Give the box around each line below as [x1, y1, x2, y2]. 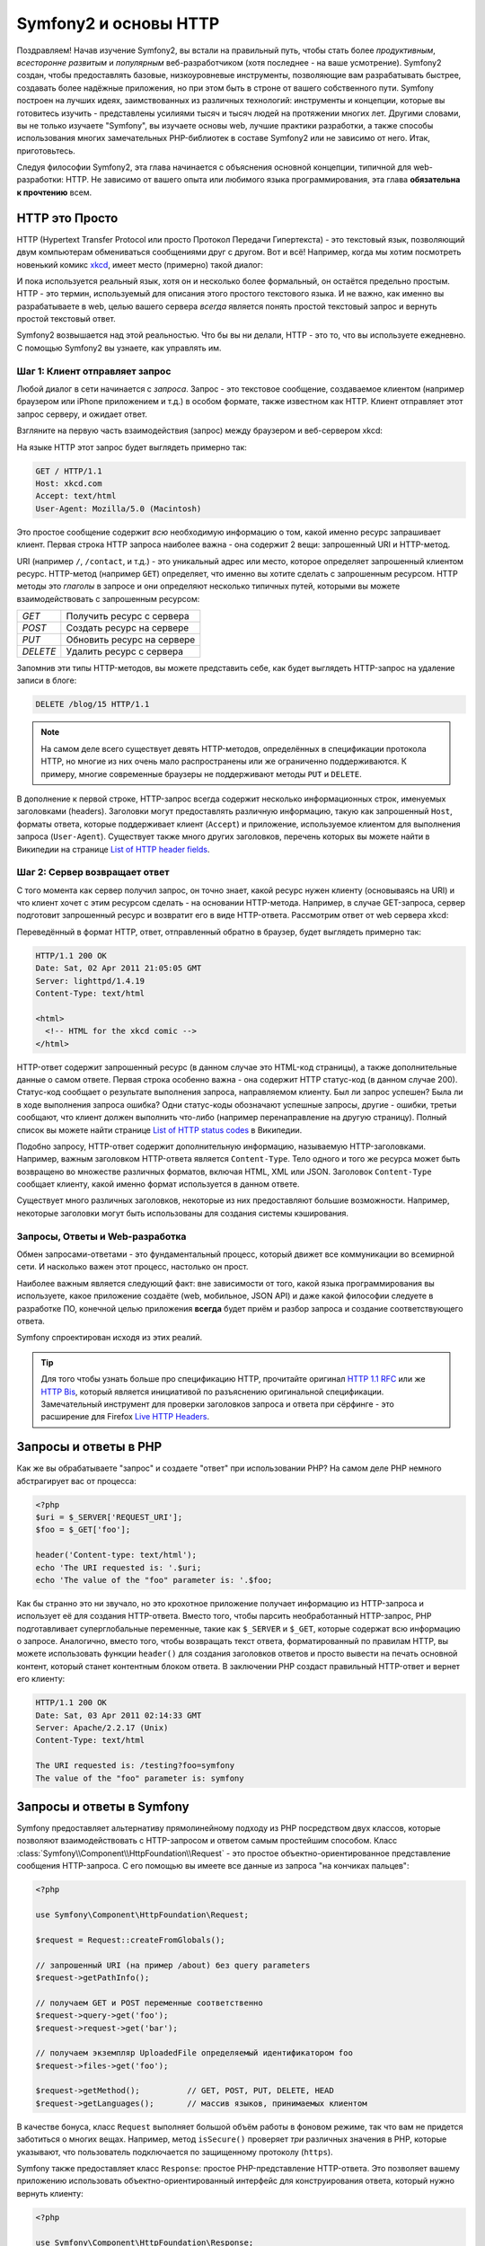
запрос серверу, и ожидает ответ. [16, 409, 148, 420]
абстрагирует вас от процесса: [16, 1475, 137, 1486]
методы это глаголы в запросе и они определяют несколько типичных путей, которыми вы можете [16, 580, 401, 592]
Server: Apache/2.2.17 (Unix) [35, 1723, 169, 1733]
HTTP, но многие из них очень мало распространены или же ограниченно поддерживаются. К [40, 756, 408, 767]
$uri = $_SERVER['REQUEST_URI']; [35, 1512, 183, 1522]
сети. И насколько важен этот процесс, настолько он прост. [16, 1261, 249, 1272]
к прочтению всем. [16, 187, 93, 198]
